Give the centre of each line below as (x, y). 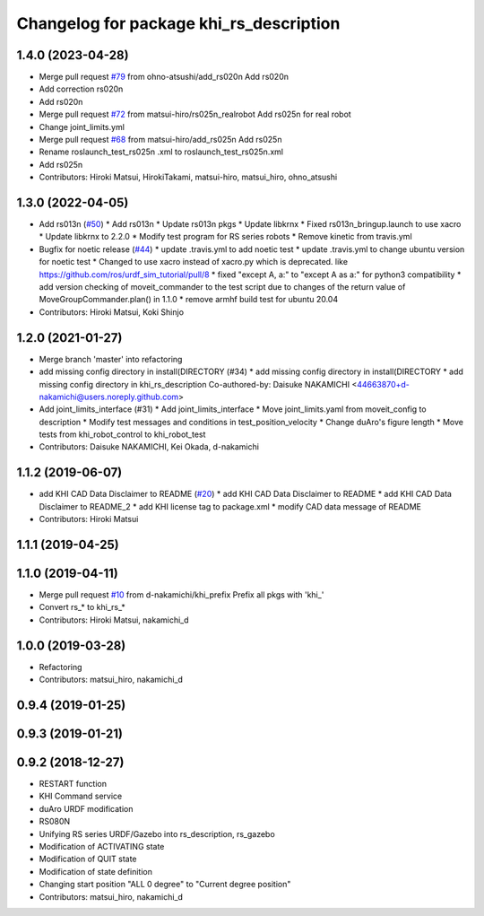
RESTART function (73, 784)
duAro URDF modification (86, 808)
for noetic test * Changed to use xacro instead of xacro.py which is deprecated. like (194, 262)
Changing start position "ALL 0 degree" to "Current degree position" (165, 885)
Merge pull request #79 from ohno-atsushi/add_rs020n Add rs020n (164, 77)
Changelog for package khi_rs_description (178, 23)
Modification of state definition (95, 871)
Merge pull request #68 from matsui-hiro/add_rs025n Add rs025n (160, 140)
